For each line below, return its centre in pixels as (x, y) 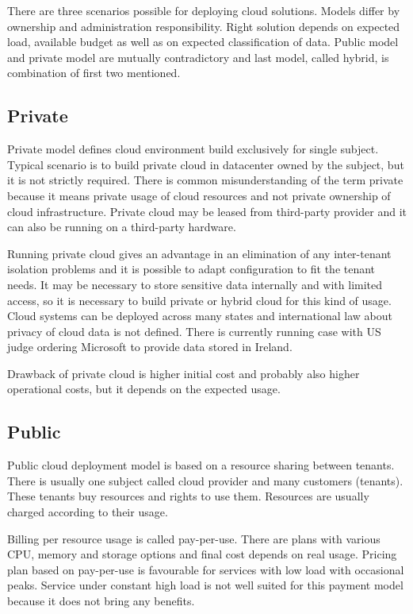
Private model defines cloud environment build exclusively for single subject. (193, 149)
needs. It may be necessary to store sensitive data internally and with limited (195, 284)
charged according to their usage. (88, 512)
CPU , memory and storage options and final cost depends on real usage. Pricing (202, 554)
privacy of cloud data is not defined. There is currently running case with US (194, 331)
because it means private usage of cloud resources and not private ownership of (199, 195)
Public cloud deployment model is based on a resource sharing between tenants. (201, 465)
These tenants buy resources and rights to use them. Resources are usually (188, 496)
